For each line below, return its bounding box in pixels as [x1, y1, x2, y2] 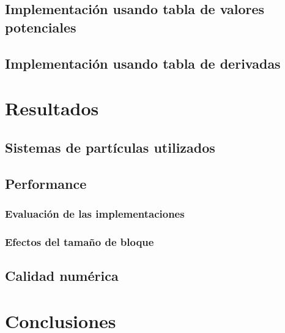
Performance [5, 174, 87, 193]
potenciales [5, 17, 76, 36]
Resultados [5, 96, 99, 121]
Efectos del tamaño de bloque [5, 234, 154, 249]
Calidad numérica [5, 266, 119, 285]
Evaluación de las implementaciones [5, 205, 185, 221]
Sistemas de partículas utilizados [5, 137, 215, 156]
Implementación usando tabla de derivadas [5, 53, 281, 72]
